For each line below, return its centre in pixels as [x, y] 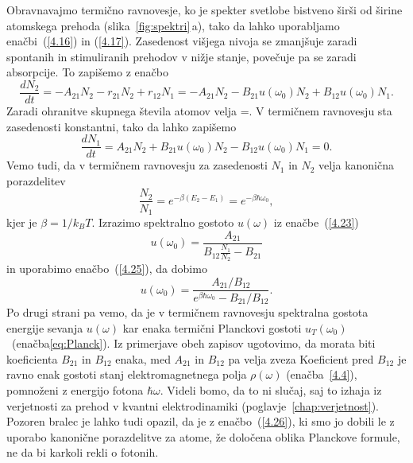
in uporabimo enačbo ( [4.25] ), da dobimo [107, 268]
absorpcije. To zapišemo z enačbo [87, 72]
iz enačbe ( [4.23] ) [316, 222]
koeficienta [32, 358]
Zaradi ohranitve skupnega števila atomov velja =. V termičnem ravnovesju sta [199, 111]
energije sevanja [45, 327]
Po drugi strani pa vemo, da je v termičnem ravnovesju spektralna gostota [187, 311]
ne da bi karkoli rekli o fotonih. [83, 452]
